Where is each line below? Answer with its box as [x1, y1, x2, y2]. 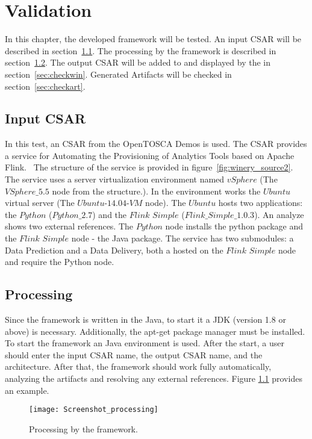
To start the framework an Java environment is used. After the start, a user [5, 337, 284, 349]
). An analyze [254, 208, 304, 220]
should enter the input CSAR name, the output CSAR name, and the [5, 348, 263, 361]
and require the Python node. [5, 255, 114, 268]
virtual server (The [5, 196, 75, 209]
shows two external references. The [5, 220, 134, 232]
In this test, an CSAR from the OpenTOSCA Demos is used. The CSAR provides [5, 137, 307, 150]
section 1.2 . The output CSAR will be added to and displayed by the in [5, 56, 271, 69]
